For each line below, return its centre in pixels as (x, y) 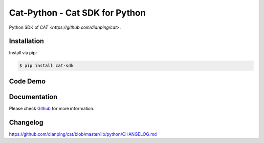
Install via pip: (23, 53)
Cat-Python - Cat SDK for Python (77, 13)
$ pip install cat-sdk (46, 66)
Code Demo (27, 81)
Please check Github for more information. (52, 108)
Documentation (33, 97)
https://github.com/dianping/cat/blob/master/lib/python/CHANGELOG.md (83, 134)
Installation (26, 41)
